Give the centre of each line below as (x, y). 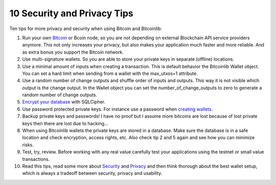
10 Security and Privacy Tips (72, 13)
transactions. (36, 159)
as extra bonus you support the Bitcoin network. (73, 52)
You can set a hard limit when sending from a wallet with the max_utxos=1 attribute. (110, 73)
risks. (28, 145)
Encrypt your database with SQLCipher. (64, 102)
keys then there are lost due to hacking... (65, 123)
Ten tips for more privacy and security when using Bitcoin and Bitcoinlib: (86, 29)
